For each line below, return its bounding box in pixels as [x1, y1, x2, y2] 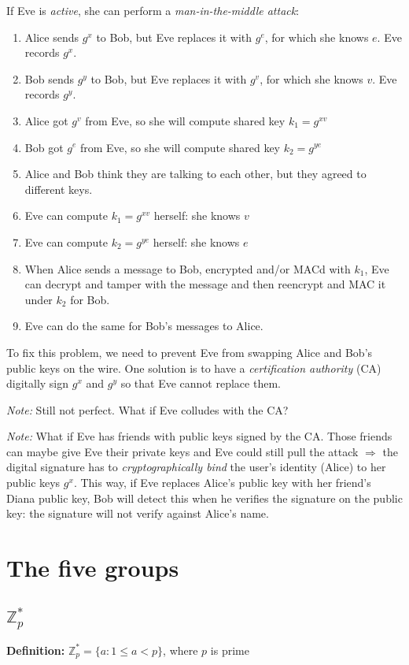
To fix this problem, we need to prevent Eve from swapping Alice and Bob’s [6, 344, 373, 360]
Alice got [24, 112, 68, 128]
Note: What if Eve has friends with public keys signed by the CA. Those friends [6, 428, 392, 444]
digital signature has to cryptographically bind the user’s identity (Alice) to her [6, 459, 386, 475]
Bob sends [24, 70, 74, 87]
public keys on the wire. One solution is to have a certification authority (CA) [6, 359, 381, 376]
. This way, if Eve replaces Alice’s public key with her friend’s [73, 474, 371, 491]
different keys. [24, 180, 93, 197]
